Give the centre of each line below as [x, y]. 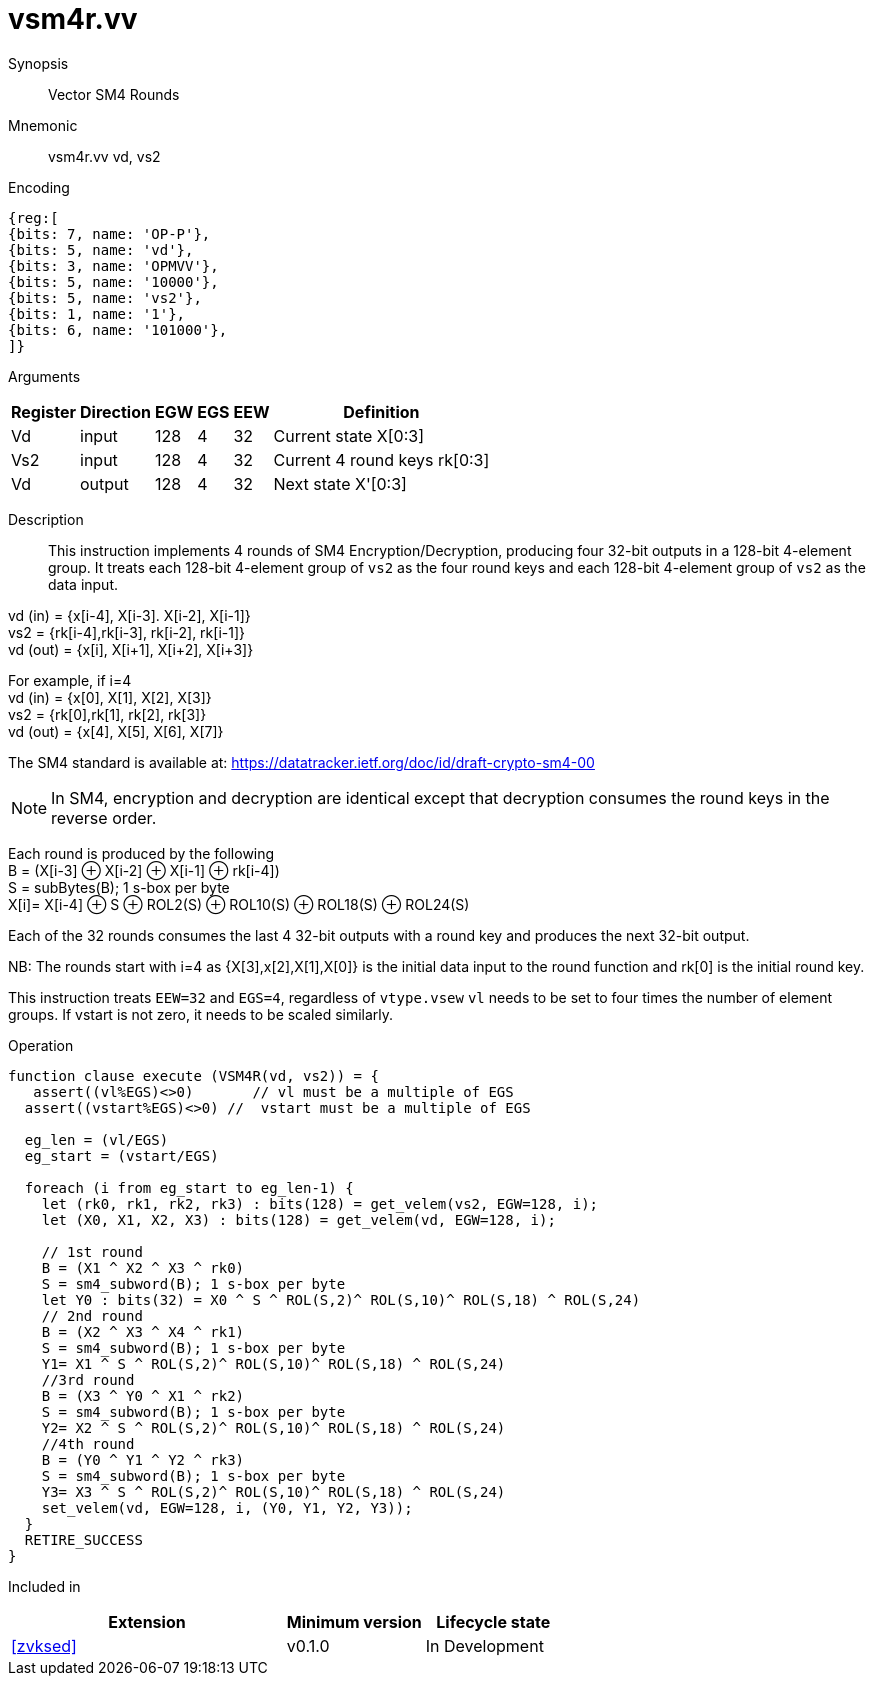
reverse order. [104, 817]
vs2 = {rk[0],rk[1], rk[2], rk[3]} [107, 714]
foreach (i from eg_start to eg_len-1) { [189, 1187]
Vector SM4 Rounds [114, 94]
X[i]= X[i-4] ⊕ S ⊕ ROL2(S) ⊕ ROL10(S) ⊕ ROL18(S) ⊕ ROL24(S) [239, 904]
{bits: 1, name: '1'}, [97, 313]
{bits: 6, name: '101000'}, [118, 329]
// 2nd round [92, 1315]
